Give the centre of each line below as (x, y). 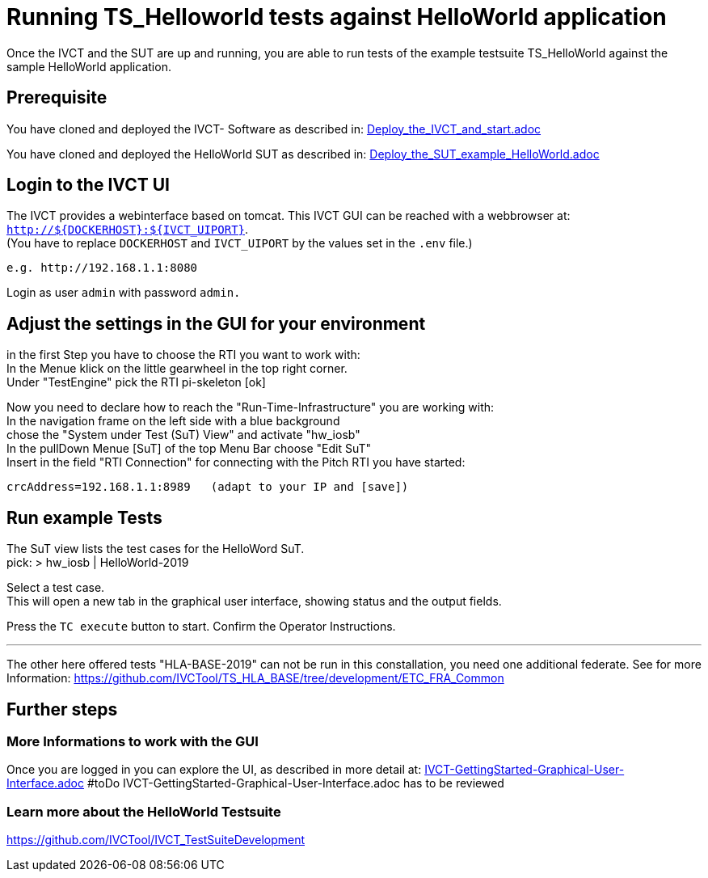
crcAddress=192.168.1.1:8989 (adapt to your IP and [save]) (208, 487)
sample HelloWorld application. (89, 66)
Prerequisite (57, 98)
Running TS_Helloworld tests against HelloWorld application (337, 17)
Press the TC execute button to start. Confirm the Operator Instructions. (201, 627)
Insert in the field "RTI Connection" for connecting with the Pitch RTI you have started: (236, 462)
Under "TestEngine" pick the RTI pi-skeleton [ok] (136, 382)
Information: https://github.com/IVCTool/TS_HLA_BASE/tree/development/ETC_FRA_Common (255, 678)
